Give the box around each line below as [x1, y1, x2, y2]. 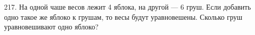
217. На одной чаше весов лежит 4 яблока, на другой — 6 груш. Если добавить [4, 2, 251, 12]
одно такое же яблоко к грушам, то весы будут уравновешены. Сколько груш [4, 11, 243, 22]
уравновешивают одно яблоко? [4, 21, 99, 32]
